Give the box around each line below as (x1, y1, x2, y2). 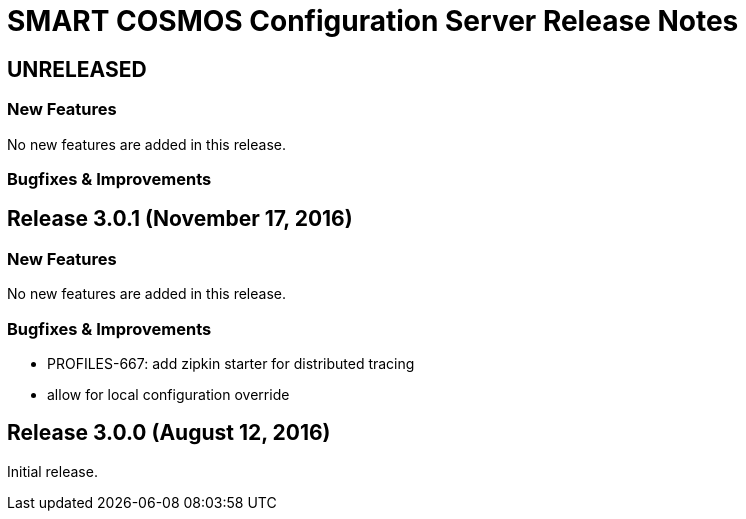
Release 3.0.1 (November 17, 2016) (7, 206, 353, 232)
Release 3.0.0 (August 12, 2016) (7, 420, 331, 446)
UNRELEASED (7, 56, 147, 82)
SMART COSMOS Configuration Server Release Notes (7, 4, 739, 38)
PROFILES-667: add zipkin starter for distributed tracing (47, 354, 415, 372)
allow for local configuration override (47, 385, 290, 403)
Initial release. (7, 462, 98, 480)
